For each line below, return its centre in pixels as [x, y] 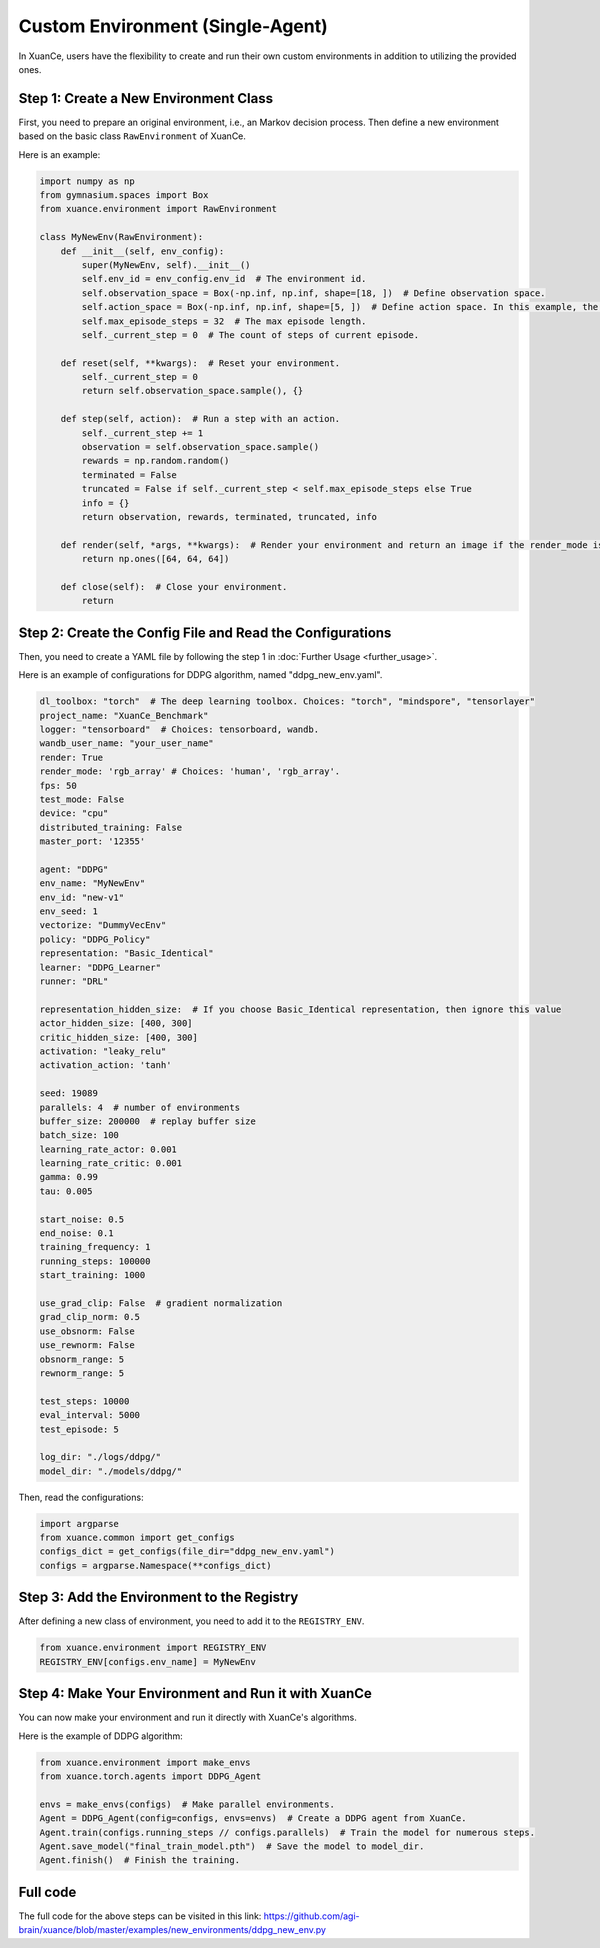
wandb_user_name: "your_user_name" [126, 743]
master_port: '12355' [92, 841]
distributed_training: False [111, 827]
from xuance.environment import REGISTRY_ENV [153, 1648]
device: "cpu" [74, 813]
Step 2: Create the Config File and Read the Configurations [205, 632]
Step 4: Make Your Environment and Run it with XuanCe [195, 1693]
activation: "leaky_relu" [103, 1051]
